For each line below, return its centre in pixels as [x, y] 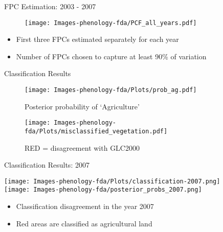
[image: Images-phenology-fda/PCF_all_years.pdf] [111, 23]
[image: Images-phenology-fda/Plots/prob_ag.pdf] [111, 90]
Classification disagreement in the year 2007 [85, 206]
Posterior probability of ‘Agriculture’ [82, 106]
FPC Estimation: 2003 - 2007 [50, 6]
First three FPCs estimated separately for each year [97, 39]
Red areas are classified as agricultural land [84, 223]
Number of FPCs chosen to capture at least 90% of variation [111, 56]
